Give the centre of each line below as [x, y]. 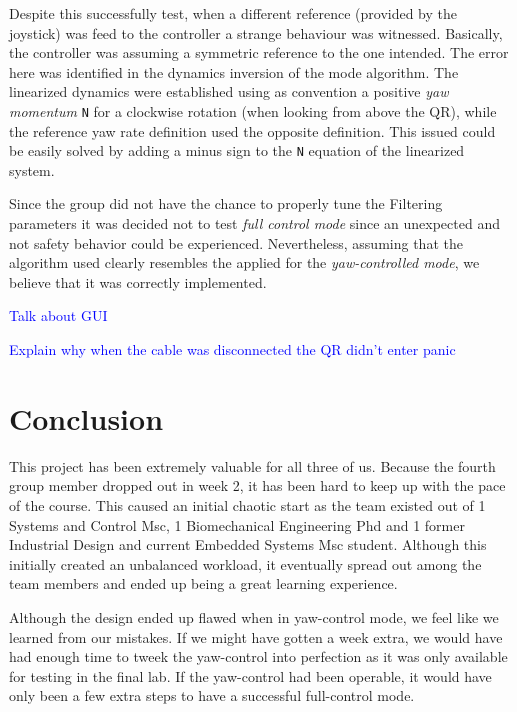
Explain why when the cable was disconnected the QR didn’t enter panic [232, 349]
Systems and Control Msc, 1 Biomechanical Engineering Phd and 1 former [237, 524]
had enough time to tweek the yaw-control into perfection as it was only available [258, 656]
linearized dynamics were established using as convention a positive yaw [229, 91]
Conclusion [86, 417]
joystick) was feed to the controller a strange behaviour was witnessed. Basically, [256, 32]
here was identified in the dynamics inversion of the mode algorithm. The [234, 71]
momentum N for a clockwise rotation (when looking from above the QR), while [253, 110]
